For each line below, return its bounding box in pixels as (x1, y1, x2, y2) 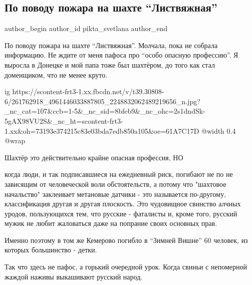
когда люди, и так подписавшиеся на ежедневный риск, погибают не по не (5, 169, 233, 179)
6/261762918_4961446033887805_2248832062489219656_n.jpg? (5, 96, 200, 106)
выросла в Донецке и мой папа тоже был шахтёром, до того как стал (5, 59, 215, 70)
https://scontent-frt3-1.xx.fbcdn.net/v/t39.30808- (12, 86, 164, 97)
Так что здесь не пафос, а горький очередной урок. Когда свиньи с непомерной (5, 261, 247, 272)
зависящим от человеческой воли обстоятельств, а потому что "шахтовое (5, 178, 226, 189)
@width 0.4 (201, 125, 236, 136)
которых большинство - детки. (5, 244, 97, 255)
